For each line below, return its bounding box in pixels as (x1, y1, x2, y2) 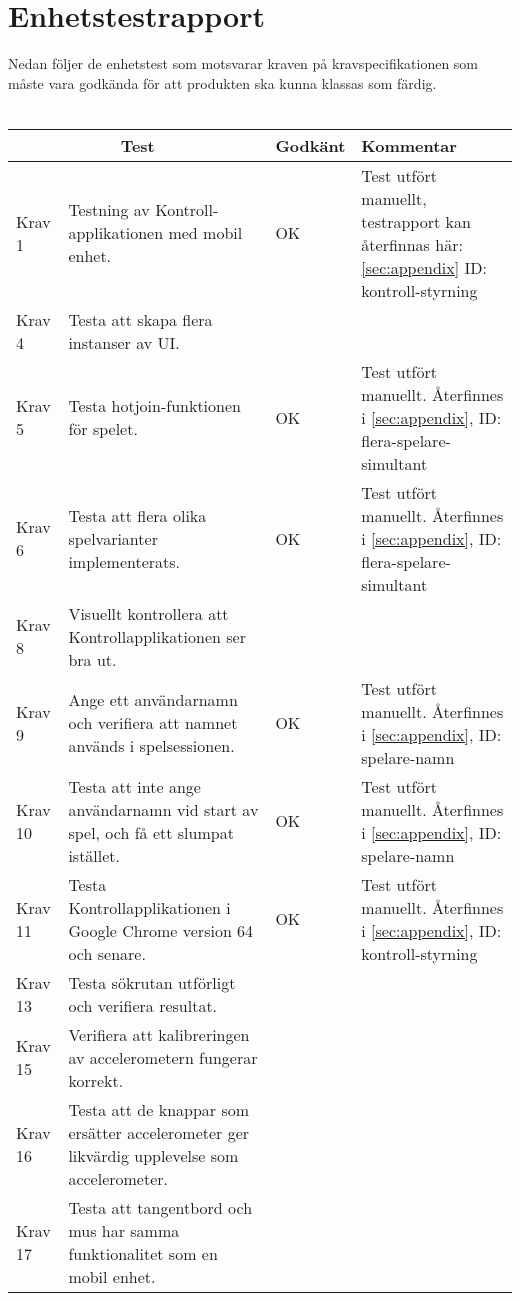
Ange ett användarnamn (68, 688, 238, 712)
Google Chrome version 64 (68, 918, 254, 942)
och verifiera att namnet (68, 711, 238, 735)
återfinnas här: (361, 232, 463, 256)
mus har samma (68, 1218, 180, 1242)
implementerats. (68, 549, 181, 573)
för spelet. (68, 417, 138, 441)
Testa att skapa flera (68, 307, 213, 331)
